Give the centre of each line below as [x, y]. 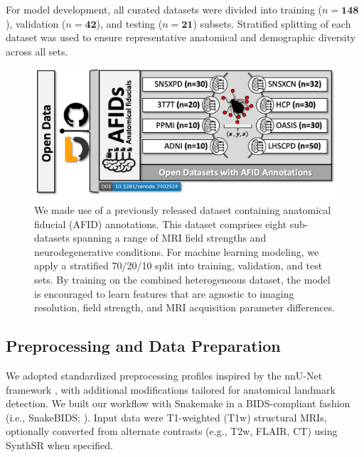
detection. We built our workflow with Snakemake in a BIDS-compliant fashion [178, 403]
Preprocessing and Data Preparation [143, 346]
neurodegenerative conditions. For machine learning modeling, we [177, 251]
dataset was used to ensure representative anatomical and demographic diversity [181, 37]
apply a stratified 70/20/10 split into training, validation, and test [178, 265]
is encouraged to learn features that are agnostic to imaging [164, 293]
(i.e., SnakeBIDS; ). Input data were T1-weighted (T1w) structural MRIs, [166, 417]
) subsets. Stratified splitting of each [272, 23]
